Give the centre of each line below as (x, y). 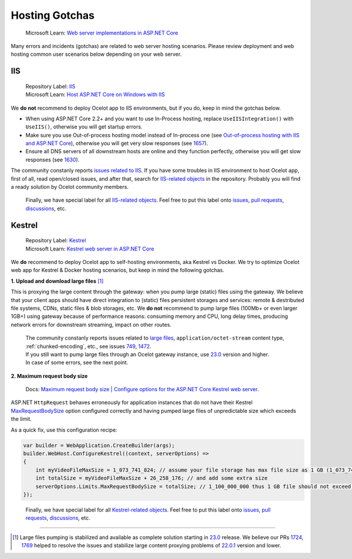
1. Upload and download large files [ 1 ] (57, 281)
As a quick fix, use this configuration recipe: (64, 430)
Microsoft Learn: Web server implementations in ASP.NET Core (102, 33)
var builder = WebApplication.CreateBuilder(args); (99, 445)
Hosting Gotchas (53, 15)
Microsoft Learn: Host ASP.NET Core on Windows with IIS (95, 94)
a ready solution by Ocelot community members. (70, 187)
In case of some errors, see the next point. (77, 362)
